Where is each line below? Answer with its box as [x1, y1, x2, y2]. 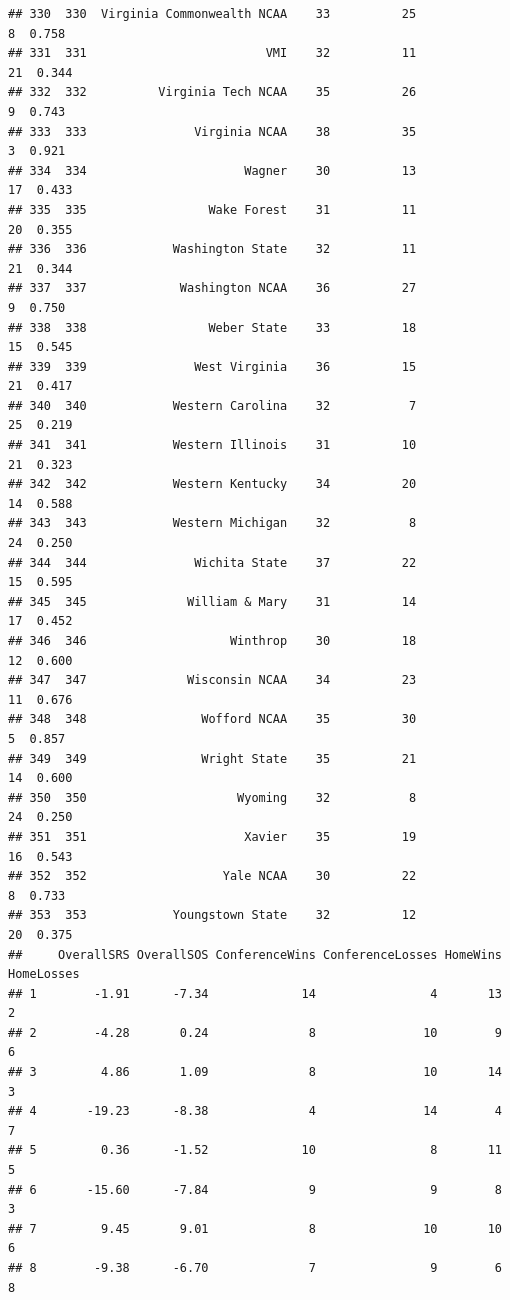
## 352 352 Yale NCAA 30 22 [8, 869, 417, 884]
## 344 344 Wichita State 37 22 [8, 555, 417, 570]
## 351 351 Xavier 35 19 [8, 829, 417, 844]
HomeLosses [8, 967, 80, 982]
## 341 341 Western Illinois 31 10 [8, 438, 417, 453]
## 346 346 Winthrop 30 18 [8, 634, 417, 648]
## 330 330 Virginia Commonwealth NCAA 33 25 [8, 7, 417, 21]
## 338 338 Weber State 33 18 [8, 320, 417, 335]
